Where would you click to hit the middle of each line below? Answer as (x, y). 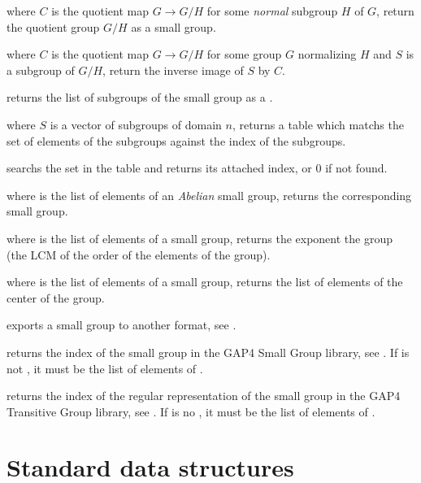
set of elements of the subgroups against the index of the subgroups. (176, 140)
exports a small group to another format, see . (122, 325)
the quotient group (53, 26)
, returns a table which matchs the (318, 124)
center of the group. (56, 297)
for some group (244, 54)
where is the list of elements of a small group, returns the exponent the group (200, 238)
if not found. (356, 168)
